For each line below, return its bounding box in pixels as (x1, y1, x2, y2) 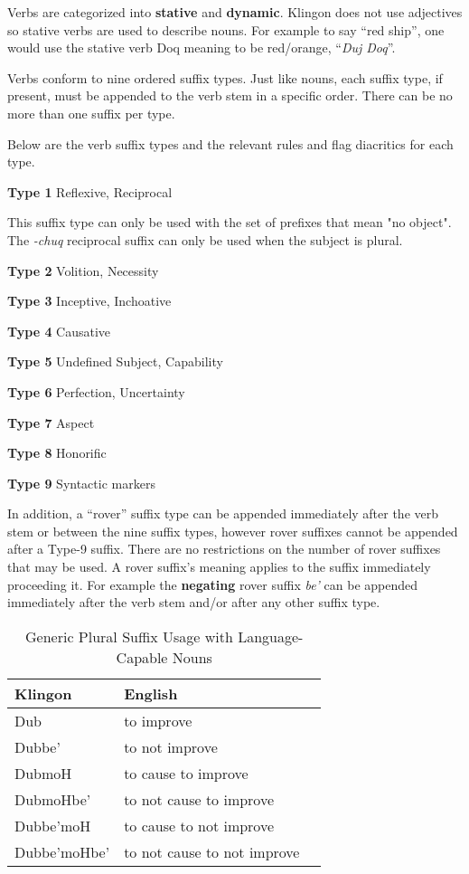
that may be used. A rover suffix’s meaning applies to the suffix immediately (7, 557, 431, 576)
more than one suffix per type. (7, 103, 175, 122)
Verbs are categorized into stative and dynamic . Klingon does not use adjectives (7, 3, 463, 21)
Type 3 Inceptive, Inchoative (7, 291, 172, 310)
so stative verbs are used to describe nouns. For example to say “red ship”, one (7, 20, 445, 39)
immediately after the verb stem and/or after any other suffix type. (7, 593, 380, 612)
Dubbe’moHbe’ (14, 841, 110, 862)
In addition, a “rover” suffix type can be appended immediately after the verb (7, 504, 439, 523)
